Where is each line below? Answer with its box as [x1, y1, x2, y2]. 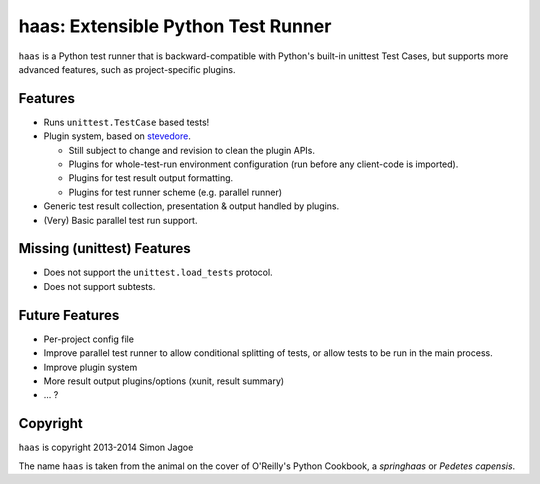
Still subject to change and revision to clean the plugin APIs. [68, 144, 315, 156]
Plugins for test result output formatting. [68, 172, 234, 184]
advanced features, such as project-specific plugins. [18, 63, 236, 75]
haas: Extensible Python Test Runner [18, 15, 332, 37]
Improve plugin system [43, 361, 138, 373]
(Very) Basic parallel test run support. [43, 214, 198, 226]
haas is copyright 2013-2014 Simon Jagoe [18, 441, 194, 454]
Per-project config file [43, 333, 135, 345]
